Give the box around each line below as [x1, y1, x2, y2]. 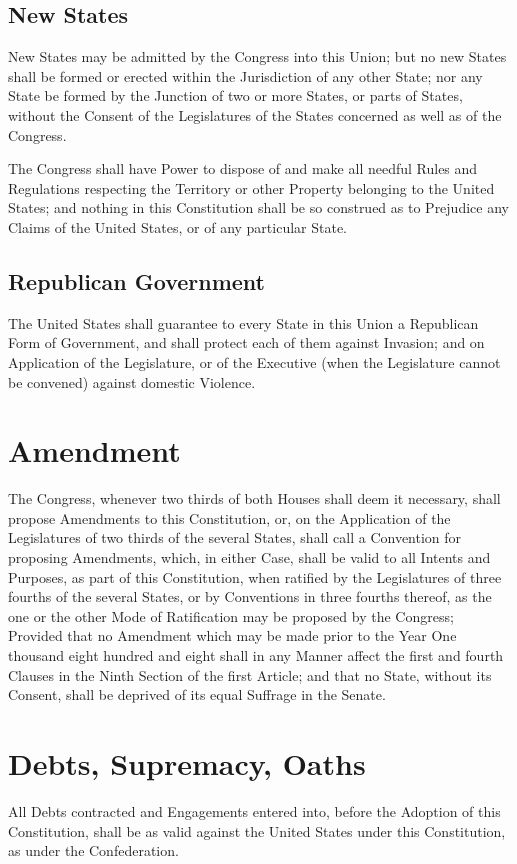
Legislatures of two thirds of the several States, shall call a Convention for [8, 527, 462, 548]
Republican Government [8, 265, 265, 296]
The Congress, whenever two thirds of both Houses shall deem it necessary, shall [8, 488, 501, 509]
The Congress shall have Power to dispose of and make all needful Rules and [8, 158, 478, 179]
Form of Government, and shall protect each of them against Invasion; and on [8, 332, 485, 353]
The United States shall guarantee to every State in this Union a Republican [8, 312, 479, 333]
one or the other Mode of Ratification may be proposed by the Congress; [8, 605, 454, 626]
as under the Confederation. [8, 840, 179, 861]
